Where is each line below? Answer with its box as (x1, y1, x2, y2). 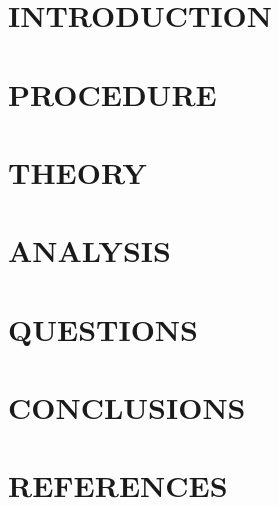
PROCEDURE (8, 73, 217, 114)
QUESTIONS (8, 308, 198, 349)
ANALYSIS (8, 230, 171, 271)
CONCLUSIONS (8, 387, 246, 428)
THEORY (8, 151, 147, 192)
